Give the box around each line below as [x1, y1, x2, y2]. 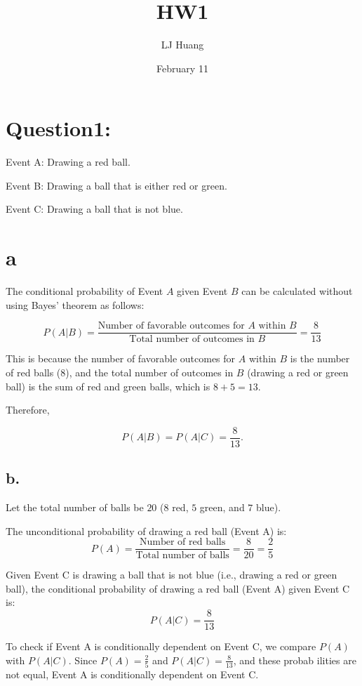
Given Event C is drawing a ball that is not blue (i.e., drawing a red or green [6, 567, 337, 582]
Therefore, [6, 402, 50, 417]
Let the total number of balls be [6, 500, 144, 515]
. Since [68, 652, 98, 667]
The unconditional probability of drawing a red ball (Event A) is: [6, 523, 287, 538]
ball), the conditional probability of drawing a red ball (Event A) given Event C [6, 581, 350, 595]
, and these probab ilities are [233, 652, 356, 667]
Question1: [6, 114, 112, 143]
